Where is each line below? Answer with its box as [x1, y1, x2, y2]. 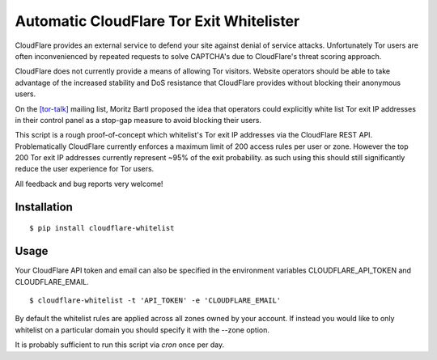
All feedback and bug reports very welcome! [15, 179, 163, 188]
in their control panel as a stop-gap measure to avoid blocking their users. [15, 115, 262, 125]
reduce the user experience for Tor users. [15, 164, 155, 174]
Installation [15, 200, 73, 214]
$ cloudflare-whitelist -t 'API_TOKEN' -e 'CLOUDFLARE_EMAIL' [29, 295, 282, 305]
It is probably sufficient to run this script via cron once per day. [15, 340, 225, 349]
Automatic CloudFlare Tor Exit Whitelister [15, 12, 300, 30]
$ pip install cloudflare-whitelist [29, 223, 175, 233]
